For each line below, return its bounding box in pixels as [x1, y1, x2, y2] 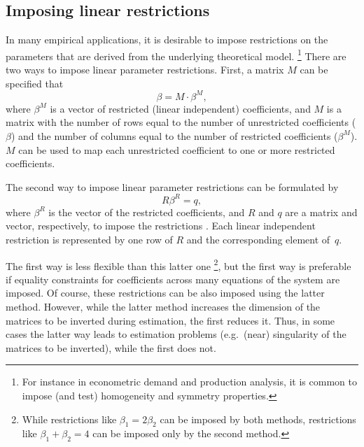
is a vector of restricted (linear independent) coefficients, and [50, 101, 311, 115]
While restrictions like [22, 411, 117, 426]
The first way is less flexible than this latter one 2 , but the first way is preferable [6, 256, 351, 273]
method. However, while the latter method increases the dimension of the [6, 299, 321, 314]
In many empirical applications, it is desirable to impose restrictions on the [6, 32, 328, 47]
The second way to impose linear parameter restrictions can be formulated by [6, 179, 339, 194]
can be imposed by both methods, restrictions [160, 411, 356, 426]
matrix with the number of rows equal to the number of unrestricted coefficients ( [6, 115, 356, 129]
